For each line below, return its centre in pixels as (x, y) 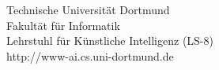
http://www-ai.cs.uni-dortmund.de (90, 55)
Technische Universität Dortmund (88, 9)
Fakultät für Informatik (63, 25)
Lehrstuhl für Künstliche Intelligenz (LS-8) (110, 41)
